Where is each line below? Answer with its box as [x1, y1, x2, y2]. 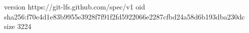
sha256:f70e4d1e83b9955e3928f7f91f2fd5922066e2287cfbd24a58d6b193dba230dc [4, 11, 245, 21]
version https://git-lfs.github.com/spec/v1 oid [4, 1, 145, 11]
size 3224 [4, 21, 32, 31]
